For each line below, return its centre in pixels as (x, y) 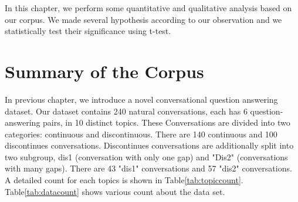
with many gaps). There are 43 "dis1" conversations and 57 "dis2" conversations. (148, 168)
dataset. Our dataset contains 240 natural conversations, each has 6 (126, 111)
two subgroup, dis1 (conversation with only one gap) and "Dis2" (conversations (146, 156)
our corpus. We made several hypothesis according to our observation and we (143, 19)
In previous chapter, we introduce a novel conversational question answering (141, 99)
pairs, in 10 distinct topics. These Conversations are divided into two (167, 122)
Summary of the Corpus (104, 71)
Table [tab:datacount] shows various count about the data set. (115, 191)
